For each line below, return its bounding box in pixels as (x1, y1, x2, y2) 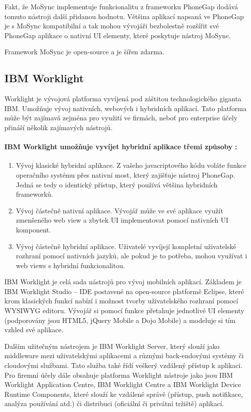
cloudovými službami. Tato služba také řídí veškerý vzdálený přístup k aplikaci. (4, 360, 243, 370)
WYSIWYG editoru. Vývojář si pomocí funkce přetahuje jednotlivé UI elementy (4, 305, 245, 316)
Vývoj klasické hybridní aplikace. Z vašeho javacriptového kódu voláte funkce (16, 160, 247, 170)
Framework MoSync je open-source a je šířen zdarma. (4, 46, 165, 57)
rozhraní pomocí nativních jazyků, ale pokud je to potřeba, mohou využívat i (16, 251, 247, 261)
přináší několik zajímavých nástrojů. (4, 122, 113, 132)
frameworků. (16, 189, 53, 199)
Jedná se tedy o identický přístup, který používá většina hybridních (16, 179, 218, 189)
